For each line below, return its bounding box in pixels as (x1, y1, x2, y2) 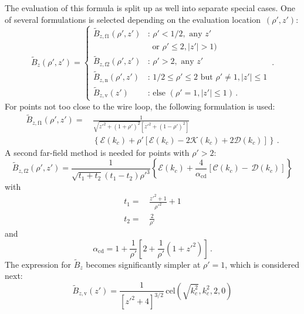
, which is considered (225, 258, 299, 270)
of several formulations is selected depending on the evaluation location (5, 13, 261, 25)
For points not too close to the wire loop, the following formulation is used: (5, 100, 275, 112)
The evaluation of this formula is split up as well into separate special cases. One (5, 2, 295, 13)
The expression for (5, 258, 72, 270)
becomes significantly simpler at (86, 258, 201, 270)
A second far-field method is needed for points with (5, 146, 190, 158)
